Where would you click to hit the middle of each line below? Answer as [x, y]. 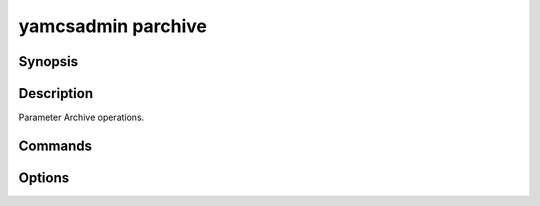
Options [44, 177]
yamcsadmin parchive [113, 26]
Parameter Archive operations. [81, 117]
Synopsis [48, 61]
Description [56, 93]
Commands [55, 145]
